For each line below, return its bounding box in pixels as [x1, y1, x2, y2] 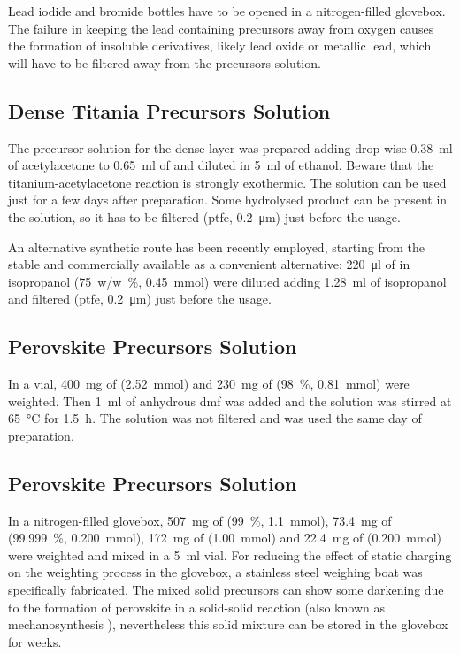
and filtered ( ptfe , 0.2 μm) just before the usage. [8, 289, 272, 308]
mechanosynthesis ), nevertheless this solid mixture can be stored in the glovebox [8, 615, 448, 634]
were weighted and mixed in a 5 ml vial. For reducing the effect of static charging [8, 545, 452, 564]
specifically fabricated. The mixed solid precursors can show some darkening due [8, 581, 444, 599]
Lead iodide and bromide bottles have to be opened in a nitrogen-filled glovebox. [8, 2, 446, 19]
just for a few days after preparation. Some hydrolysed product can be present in [8, 190, 448, 209]
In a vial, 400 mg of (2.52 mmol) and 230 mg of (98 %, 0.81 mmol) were [8, 374, 410, 393]
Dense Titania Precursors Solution [8, 96, 331, 124]
